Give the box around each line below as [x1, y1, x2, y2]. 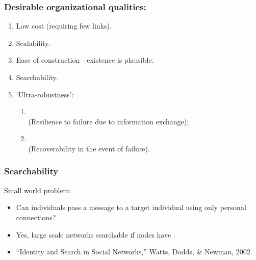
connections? [16, 212, 56, 222]
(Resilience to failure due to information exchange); [28, 116, 189, 126]
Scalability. [16, 37, 50, 48]
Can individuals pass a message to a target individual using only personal [16, 202, 246, 213]
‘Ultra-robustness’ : [16, 89, 74, 99]
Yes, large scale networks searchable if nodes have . [16, 229, 175, 240]
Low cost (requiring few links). [16, 20, 112, 31]
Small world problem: [4, 185, 71, 195]
